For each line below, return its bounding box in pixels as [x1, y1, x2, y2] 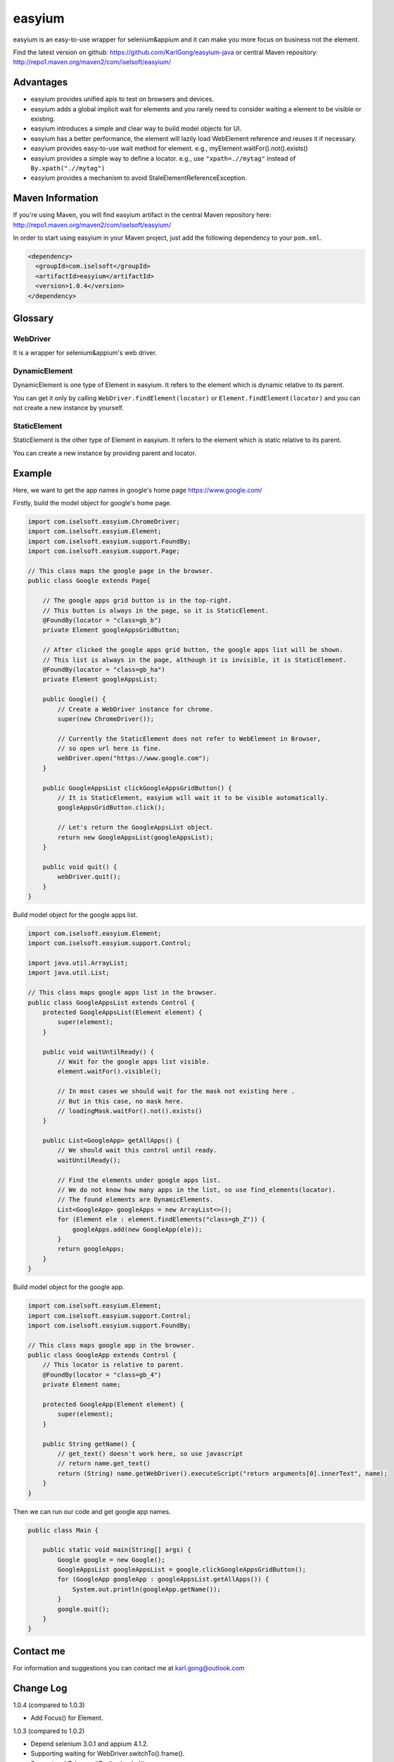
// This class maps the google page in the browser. [27, 567, 214, 575]
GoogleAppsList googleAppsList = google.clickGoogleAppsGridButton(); [57, 1565, 306, 1574]
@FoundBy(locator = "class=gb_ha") [42, 665, 165, 673]
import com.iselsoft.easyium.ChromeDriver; [27, 518, 181, 526]
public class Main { [27, 1526, 99, 1534]
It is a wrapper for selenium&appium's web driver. [13, 349, 158, 357]
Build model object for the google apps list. [13, 910, 138, 919]
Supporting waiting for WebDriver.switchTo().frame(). [30, 1749, 185, 1758]
